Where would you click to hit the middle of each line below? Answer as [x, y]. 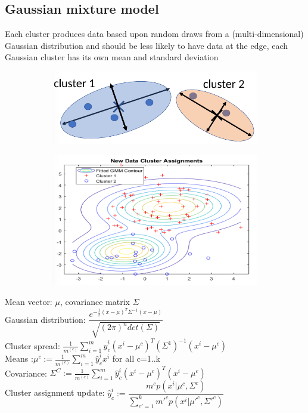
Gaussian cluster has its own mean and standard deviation [112, 57]
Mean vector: [29, 302]
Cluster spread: [32, 345]
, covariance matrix [95, 302]
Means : [19, 358]
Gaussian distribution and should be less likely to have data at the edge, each [147, 45]
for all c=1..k [136, 358]
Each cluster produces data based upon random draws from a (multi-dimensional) [154, 34]
